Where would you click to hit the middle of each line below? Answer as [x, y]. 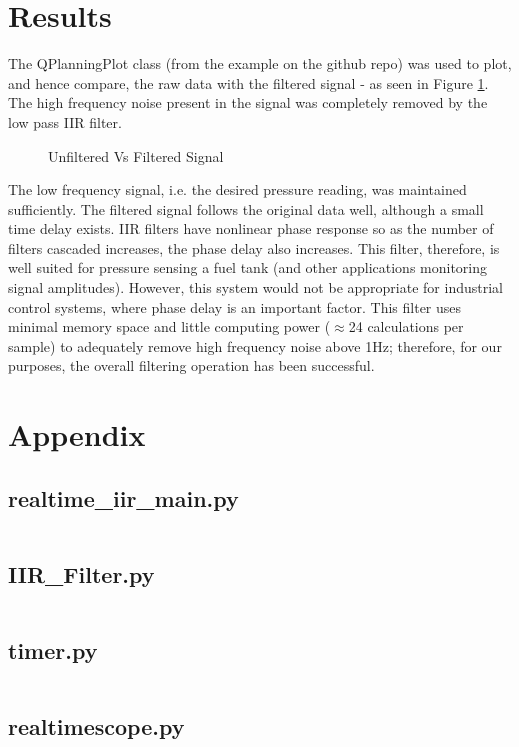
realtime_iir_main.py [123, 497]
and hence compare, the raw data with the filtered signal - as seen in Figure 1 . [248, 82]
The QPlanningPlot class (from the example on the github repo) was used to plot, [260, 63]
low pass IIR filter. [65, 121]
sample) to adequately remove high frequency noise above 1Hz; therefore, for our [255, 345]
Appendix [77, 434]
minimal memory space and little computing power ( [169, 326]
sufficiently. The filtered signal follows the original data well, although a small [246, 208]
